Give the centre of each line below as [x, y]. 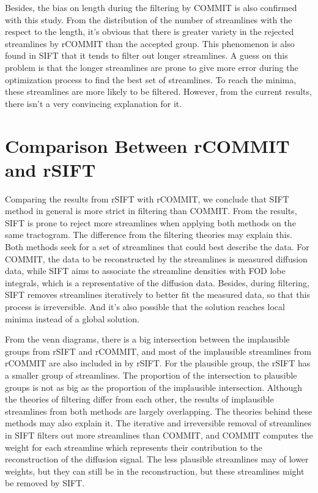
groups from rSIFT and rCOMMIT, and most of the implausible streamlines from [158, 351]
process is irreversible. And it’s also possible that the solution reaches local [145, 306]
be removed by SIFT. [45, 483]
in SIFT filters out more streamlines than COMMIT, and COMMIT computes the [159, 435]
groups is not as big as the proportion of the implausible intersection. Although [153, 387]
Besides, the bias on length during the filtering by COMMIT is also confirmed [151, 7]
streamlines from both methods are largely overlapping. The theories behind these [159, 411]
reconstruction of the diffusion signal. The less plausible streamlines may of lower [157, 459]
